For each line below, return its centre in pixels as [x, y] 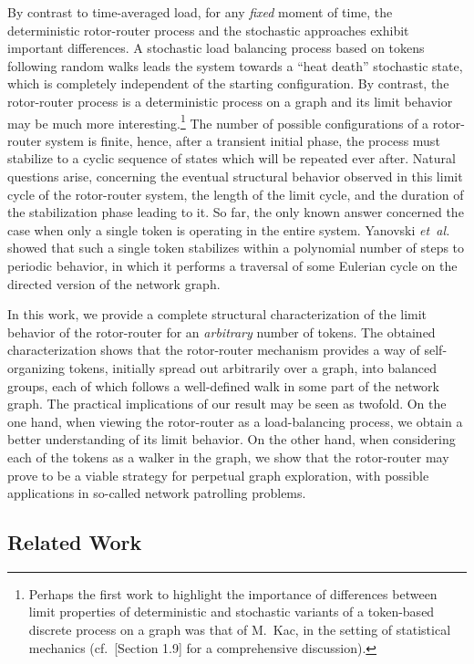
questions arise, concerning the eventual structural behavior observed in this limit [235, 176]
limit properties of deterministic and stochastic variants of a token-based [232, 612]
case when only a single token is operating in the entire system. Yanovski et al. [229, 229]
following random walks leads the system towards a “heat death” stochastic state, [235, 65]
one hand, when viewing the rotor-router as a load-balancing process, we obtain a [235, 421]
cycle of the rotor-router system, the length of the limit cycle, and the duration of [236, 194]
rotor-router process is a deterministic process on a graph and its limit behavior [230, 101]
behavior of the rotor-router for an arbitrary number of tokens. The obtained [222, 332]
